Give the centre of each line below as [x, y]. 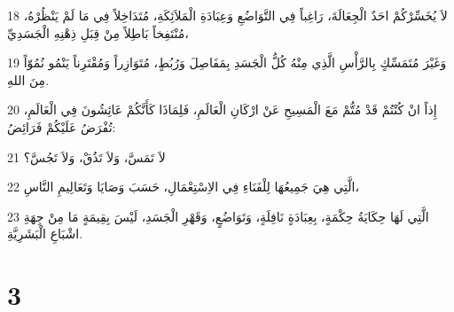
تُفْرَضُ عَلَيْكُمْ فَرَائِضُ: [62, 126]
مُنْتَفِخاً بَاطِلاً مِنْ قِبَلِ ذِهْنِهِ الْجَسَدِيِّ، [98, 32]
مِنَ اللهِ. [28, 79]
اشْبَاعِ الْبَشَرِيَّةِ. [45, 234]
